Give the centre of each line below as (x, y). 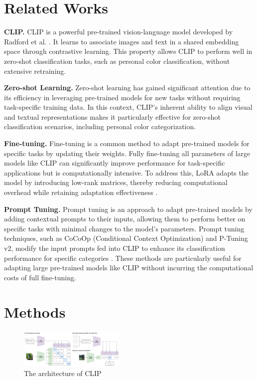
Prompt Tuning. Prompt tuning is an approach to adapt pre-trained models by (128, 209)
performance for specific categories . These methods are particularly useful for (123, 258)
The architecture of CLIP (63, 373)
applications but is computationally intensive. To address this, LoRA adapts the (126, 172)
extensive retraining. (35, 71)
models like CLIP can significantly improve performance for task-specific (115, 163)
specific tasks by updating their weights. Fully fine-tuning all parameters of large (127, 153)
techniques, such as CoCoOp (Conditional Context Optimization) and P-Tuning (126, 238)
